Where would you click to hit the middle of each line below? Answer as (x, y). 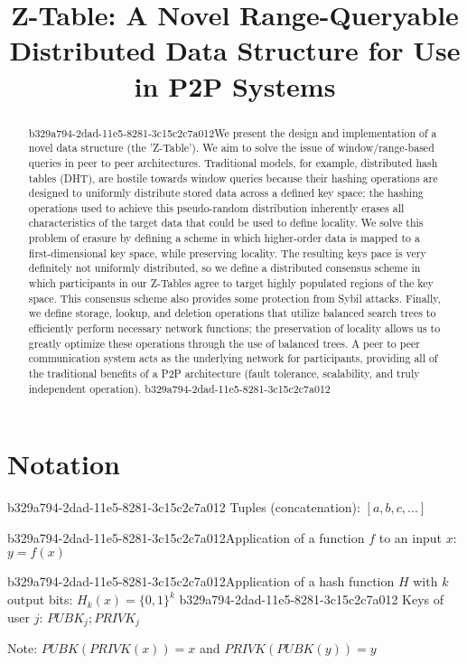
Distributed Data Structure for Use (235, 50)
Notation (64, 464)
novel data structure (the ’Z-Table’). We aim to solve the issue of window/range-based (231, 148)
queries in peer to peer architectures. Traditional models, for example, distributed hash (233, 162)
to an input (410, 537)
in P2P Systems (235, 85)
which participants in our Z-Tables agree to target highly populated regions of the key (231, 283)
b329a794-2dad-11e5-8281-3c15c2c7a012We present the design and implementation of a (233, 132)
